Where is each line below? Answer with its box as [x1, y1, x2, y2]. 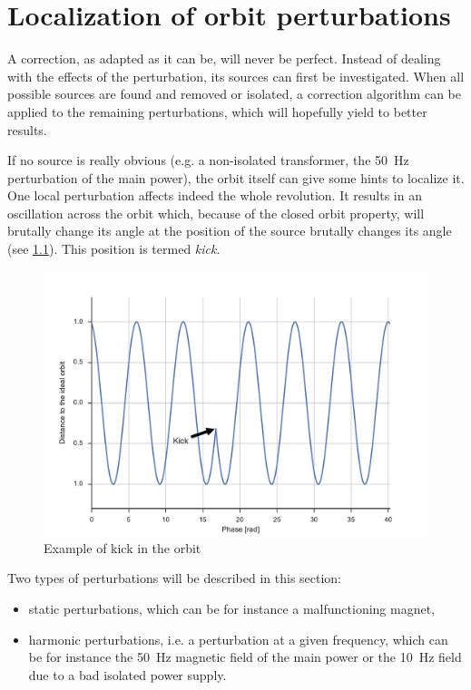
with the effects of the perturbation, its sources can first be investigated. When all [7, 66, 465, 85]
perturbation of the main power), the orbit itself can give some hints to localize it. [7, 168, 465, 187]
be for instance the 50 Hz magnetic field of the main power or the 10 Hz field [28, 647, 462, 666]
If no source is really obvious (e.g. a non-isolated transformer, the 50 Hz [7, 151, 409, 170]
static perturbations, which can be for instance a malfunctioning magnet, [28, 598, 436, 617]
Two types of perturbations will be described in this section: [7, 569, 342, 588]
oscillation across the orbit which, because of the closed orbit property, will [7, 203, 425, 222]
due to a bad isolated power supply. [28, 665, 227, 684]
